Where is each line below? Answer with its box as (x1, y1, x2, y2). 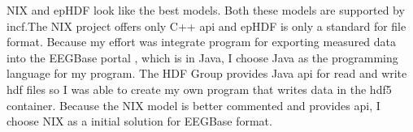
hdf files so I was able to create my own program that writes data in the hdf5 (7, 80, 392, 97)
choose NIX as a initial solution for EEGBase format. (7, 113, 272, 130)
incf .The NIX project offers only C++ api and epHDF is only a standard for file (7, 17, 406, 34)
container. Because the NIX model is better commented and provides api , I (7, 96, 380, 113)
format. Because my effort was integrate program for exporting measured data (7, 33, 397, 50)
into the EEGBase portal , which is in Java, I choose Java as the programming (7, 49, 398, 66)
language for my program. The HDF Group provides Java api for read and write (7, 65, 407, 82)
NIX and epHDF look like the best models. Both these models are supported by (7, 2, 405, 18)
